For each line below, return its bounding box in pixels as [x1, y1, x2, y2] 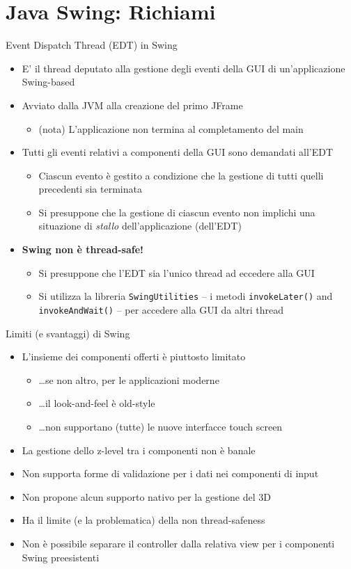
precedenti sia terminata [38, 182, 142, 196]
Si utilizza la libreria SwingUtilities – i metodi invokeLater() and [38, 289, 333, 303]
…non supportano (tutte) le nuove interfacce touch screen [38, 419, 283, 433]
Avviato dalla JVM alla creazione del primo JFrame [22, 97, 243, 112]
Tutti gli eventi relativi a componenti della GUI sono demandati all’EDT [22, 145, 334, 159]
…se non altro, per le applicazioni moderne [38, 372, 219, 387]
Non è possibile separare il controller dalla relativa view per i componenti [22, 536, 335, 550]
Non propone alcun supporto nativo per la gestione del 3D [22, 489, 271, 504]
